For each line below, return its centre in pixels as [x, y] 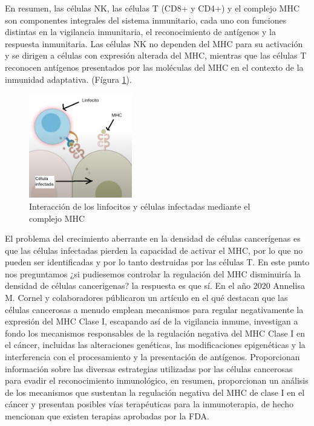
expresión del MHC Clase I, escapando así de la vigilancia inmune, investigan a [152, 321]
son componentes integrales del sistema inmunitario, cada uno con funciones [146, 20]
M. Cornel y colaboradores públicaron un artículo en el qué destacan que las [146, 298]
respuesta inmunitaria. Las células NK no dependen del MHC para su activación [154, 43]
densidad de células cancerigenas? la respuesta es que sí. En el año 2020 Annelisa [155, 286]
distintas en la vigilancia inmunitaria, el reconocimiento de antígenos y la [140, 32]
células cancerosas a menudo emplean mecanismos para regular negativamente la [154, 309]
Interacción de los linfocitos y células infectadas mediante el [140, 206]
